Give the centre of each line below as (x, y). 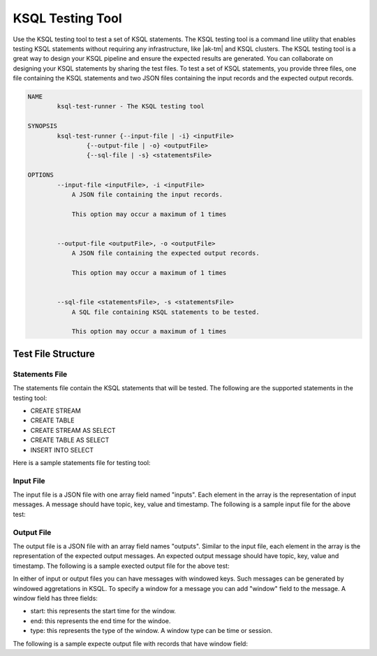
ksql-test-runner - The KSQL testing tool (131, 106)
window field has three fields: (55, 598)
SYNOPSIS (43, 126)
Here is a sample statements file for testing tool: (82, 462)
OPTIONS (40, 175)
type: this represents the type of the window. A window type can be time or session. (151, 631)
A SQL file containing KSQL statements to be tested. (165, 312)
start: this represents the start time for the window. (103, 611)
